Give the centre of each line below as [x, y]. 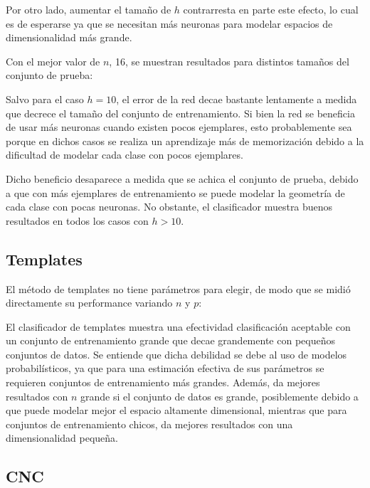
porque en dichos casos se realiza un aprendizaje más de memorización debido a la [185, 140]
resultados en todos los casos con [77, 220]
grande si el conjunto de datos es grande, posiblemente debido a [220, 396]
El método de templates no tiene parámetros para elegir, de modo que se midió [178, 288]
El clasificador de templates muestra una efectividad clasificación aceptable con [178, 326]
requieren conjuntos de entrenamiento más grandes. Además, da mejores [163, 382]
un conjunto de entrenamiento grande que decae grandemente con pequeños [170, 340]
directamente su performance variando [89, 303]
